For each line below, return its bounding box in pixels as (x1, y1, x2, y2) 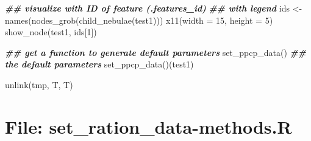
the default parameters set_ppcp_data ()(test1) (5, 58, 194, 70)
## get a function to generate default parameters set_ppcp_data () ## (5, 46, 307, 58)
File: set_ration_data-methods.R (5, 114, 292, 139)
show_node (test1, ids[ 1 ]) (5, 26, 97, 38)
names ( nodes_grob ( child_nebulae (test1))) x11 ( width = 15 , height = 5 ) (5, 13, 273, 26)
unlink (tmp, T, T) (5, 78, 73, 91)
